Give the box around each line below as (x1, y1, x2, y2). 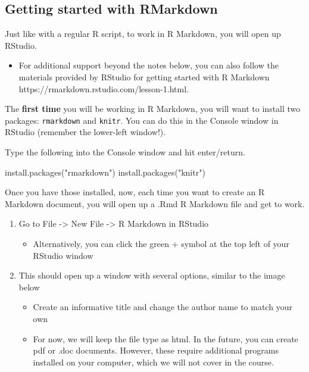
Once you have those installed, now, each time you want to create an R (5, 186, 265, 198)
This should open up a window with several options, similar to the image (18, 269, 285, 282)
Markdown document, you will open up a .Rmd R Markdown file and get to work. (5, 197, 305, 210)
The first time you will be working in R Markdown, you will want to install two (5, 102, 301, 115)
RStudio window (33, 249, 93, 261)
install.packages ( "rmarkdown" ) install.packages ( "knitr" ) (5, 165, 205, 178)
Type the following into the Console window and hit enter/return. (5, 146, 245, 158)
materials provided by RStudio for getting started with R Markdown (18, 70, 270, 83)
